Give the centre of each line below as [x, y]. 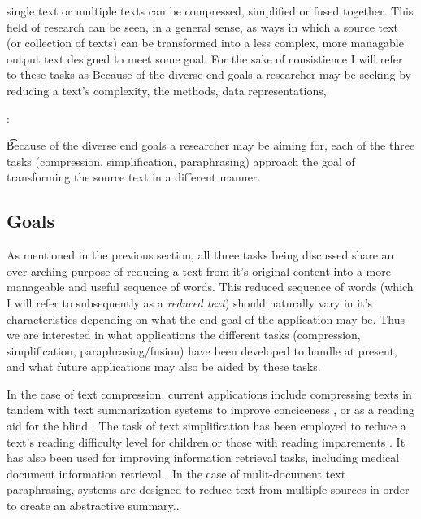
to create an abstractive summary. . [93, 506]
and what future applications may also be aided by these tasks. [164, 366]
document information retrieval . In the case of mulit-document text [176, 473]
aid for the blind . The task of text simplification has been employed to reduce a [206, 426]
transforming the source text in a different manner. [134, 177]
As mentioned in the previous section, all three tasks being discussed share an [200, 255]
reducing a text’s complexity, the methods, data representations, [167, 90]
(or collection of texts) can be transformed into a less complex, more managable [205, 43]
